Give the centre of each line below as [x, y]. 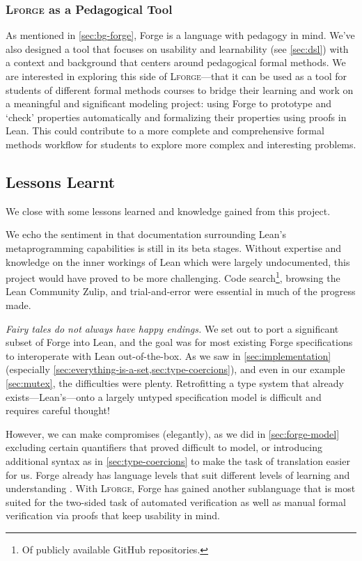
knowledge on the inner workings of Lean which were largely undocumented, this [178, 261]
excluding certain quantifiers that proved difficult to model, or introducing [164, 447]
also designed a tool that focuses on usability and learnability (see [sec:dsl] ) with [177, 48]
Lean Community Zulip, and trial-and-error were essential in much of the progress [181, 291]
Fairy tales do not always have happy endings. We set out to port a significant [172, 328]
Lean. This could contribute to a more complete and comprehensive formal [165, 131]
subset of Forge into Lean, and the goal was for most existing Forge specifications [179, 342]
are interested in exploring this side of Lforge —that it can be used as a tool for [176, 76]
